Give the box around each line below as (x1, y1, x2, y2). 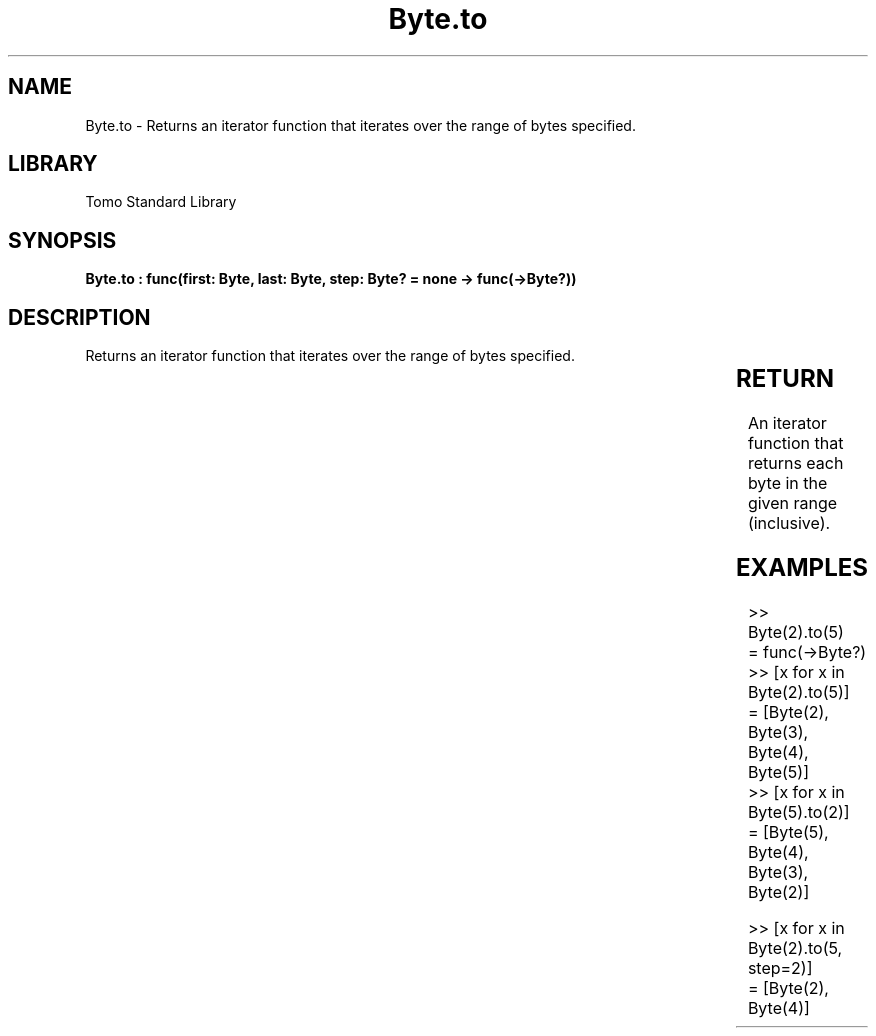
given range (747, 493, 838, 514)
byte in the (747, 473, 828, 494)
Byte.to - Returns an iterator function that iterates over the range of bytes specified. (85, 116, 636, 134)
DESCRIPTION (8, 304, 151, 330)
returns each (747, 453, 844, 474)
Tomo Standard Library (85, 193, 237, 211)
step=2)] (747, 957, 813, 978)
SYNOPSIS (8, 227, 117, 253)
